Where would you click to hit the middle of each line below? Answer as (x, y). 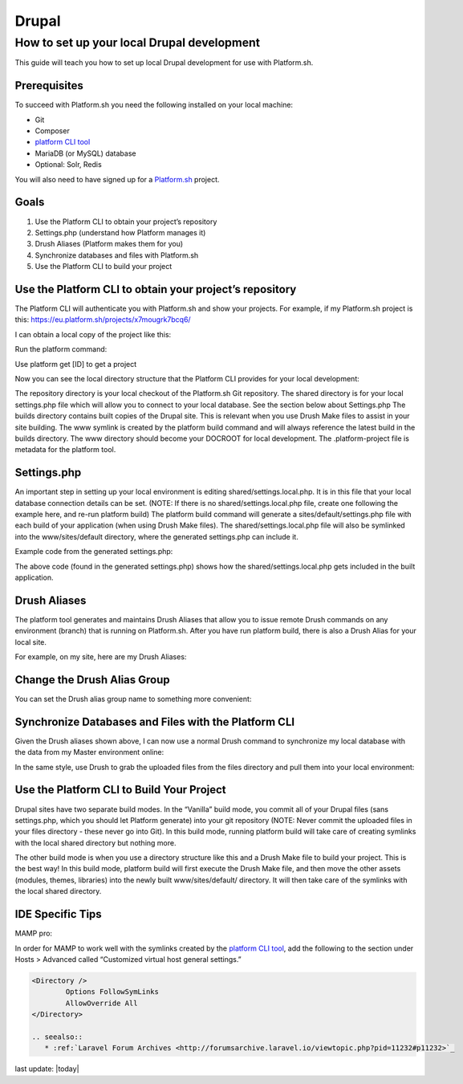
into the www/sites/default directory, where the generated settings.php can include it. (156, 536)
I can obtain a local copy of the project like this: (93, 334)
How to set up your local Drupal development (138, 43)
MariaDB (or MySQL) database (85, 153)
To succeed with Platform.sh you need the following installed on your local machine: (154, 105)
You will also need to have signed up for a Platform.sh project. (117, 179)
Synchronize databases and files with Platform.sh (117, 255)
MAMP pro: (33, 933)
